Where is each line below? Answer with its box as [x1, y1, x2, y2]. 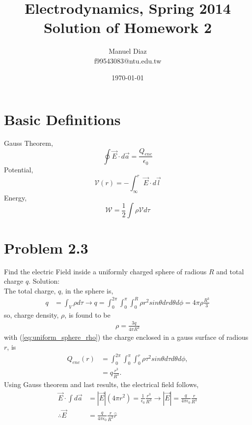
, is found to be [64, 309, 111, 320]
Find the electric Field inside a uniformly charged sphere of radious [4, 266, 207, 276]
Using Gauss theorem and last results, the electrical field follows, [4, 379, 199, 389]
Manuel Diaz [109, 46, 147, 56]
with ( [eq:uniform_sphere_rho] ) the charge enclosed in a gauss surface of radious [4, 332, 249, 342]
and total [216, 266, 244, 276]
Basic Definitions [4, 109, 121, 130]
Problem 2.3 [4, 237, 88, 258]
